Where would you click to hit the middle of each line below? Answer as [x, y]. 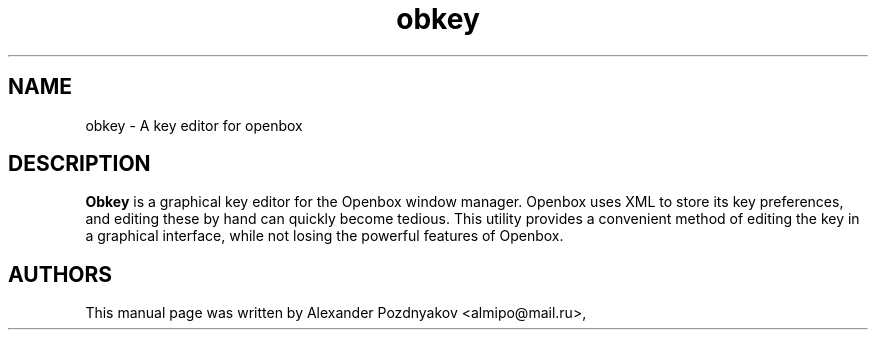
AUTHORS [60, 274]
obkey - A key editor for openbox [194, 125]
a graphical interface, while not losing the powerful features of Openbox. [324, 236]
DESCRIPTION [79, 164]
